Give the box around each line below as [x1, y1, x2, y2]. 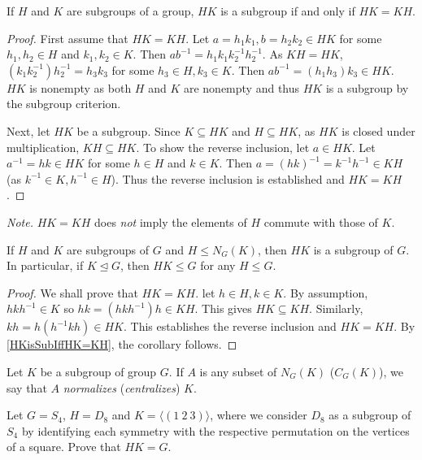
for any [200, 257, 236, 274]
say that [7, 379, 47, 396]
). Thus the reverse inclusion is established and [111, 170, 345, 187]
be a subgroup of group [40, 362, 157, 380]
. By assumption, [283, 284, 368, 301]
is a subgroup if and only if [220, 2, 355, 19]
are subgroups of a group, [67, 2, 194, 19]
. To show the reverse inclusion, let [136, 138, 310, 155]
